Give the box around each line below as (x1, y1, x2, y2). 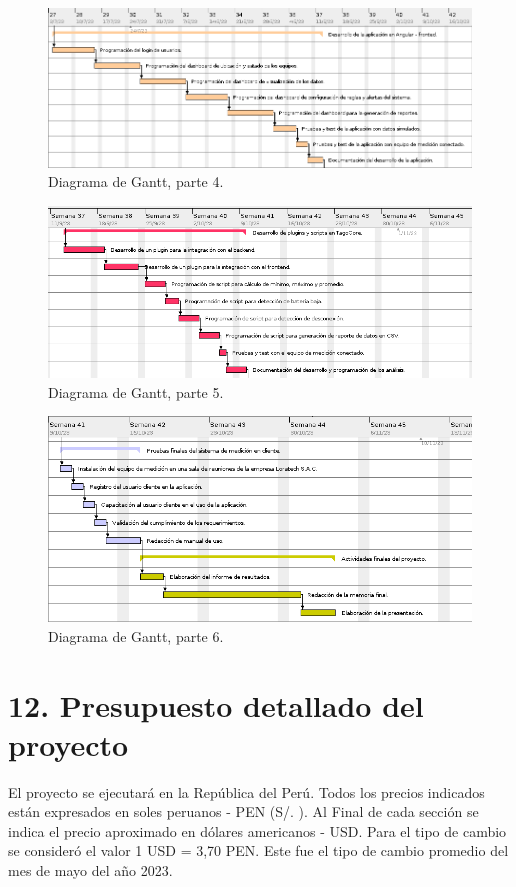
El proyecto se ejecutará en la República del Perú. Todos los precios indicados (8, 781, 485, 802)
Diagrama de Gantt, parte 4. (48, 171, 224, 192)
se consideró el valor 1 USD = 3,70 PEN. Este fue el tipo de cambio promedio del (8, 840, 509, 861)
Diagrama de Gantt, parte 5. (48, 381, 224, 402)
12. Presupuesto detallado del (8, 684, 424, 725)
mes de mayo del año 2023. (8, 860, 173, 881)
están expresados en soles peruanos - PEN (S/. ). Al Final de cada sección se (8, 801, 479, 822)
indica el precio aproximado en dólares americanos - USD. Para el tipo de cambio (8, 820, 507, 841)
